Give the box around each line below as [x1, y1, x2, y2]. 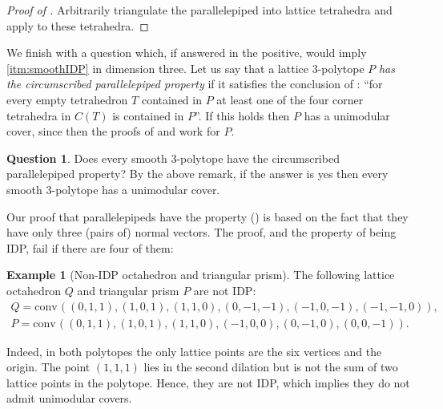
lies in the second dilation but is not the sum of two [143, 358, 398, 375]
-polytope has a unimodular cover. [51, 180, 220, 197]
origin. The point [6, 358, 91, 375]
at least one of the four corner [216, 91, 364, 107]
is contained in [112, 107, 184, 124]
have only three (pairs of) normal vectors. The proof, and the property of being [6, 224, 397, 241]
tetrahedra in [6, 107, 71, 124]
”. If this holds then [195, 107, 290, 124]
